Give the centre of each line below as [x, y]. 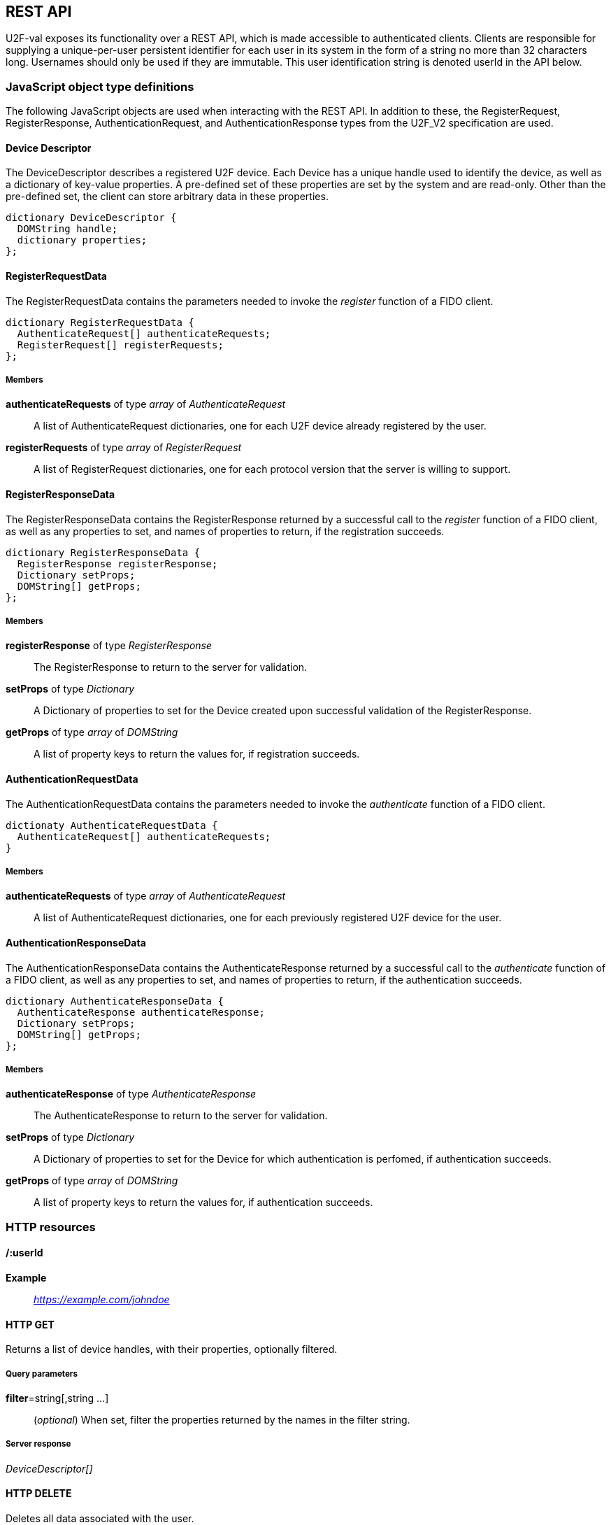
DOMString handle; [67, 229]
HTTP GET [30, 1324]
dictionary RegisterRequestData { [100, 322]
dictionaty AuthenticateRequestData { [112, 825]
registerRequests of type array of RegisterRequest [124, 448]
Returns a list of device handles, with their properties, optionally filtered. [172, 1349]
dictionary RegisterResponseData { [103, 552]
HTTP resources [51, 1227]
